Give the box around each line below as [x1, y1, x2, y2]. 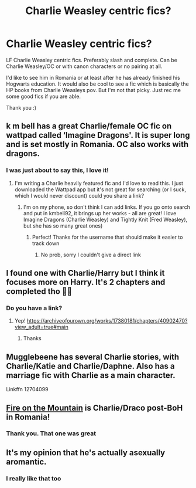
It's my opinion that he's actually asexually [6, 448, 166, 457]
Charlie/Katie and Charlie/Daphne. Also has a [6, 361, 175, 371]
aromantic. [6, 456, 47, 467]
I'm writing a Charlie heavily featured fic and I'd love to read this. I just [14, 179, 183, 187]
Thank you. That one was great [6, 429, 97, 438]
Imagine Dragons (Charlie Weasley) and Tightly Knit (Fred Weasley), [23, 216, 188, 223]
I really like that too [6, 474, 61, 482]
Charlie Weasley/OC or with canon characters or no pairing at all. [6, 63, 163, 70]
